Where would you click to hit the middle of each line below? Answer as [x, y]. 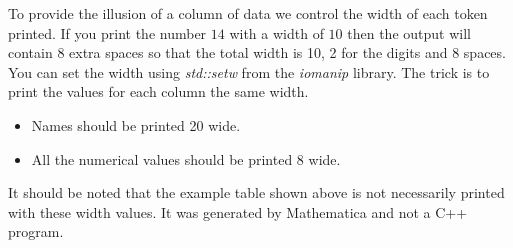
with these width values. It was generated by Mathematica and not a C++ [238, 211]
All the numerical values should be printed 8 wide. [186, 158]
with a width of [276, 32]
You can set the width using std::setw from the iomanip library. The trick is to [249, 71]
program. [36, 231]
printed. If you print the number [107, 32]
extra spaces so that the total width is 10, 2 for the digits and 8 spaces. [287, 52]
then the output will [409, 32]
